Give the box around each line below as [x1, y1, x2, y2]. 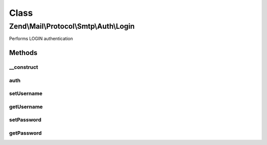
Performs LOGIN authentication [9, 36, 73, 42]
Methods [9, 48, 38, 57]
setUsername [9, 90, 43, 97]
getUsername [9, 103, 43, 110]
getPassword [9, 129, 42, 136]
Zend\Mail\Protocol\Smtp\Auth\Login [9, 22, 135, 31]
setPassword [9, 116, 42, 123]
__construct [9, 64, 39, 71]
